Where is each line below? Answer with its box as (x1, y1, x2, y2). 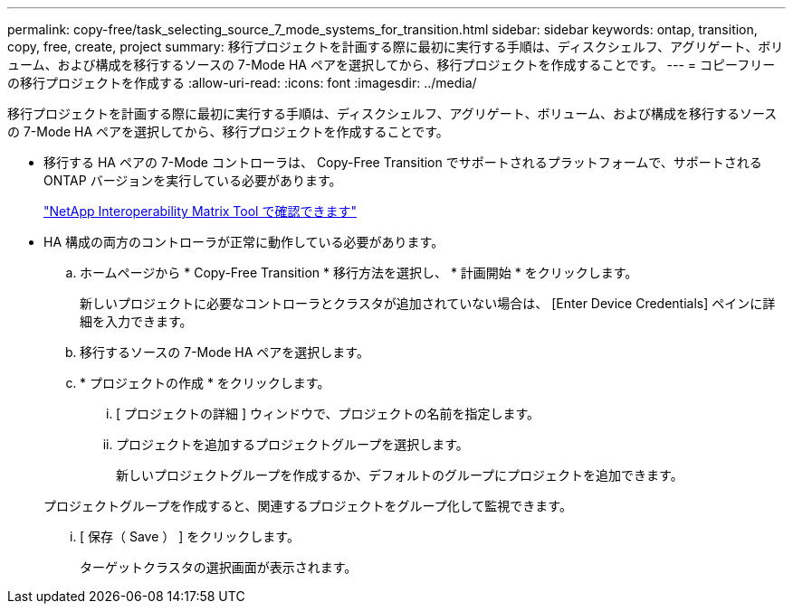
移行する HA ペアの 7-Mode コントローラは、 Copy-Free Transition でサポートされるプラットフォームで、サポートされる (43, 155, 762, 170)
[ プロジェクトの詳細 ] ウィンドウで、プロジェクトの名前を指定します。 (116, 406, 540, 421)
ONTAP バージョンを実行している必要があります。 (43, 173, 342, 188)
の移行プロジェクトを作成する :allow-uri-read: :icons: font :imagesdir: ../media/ (7, 75, 477, 90)
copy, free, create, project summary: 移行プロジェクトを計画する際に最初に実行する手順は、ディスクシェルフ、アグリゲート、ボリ (7, 39, 784, 54)
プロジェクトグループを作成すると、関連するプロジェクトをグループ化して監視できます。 (43, 498, 572, 513)
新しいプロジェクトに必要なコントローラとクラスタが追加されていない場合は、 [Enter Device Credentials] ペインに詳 (80, 296, 776, 311)
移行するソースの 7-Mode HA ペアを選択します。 (80, 344, 369, 360)
